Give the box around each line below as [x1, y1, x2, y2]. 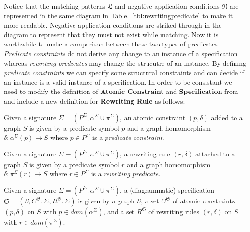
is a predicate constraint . [92, 132, 164, 142]
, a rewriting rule [120, 148, 170, 158]
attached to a [195, 148, 235, 158]
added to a [211, 112, 243, 122]
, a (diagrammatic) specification [120, 185, 215, 195]
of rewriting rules [148, 206, 199, 216]
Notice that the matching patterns [4, 1, 106, 11]
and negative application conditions [114, 1, 220, 11]
